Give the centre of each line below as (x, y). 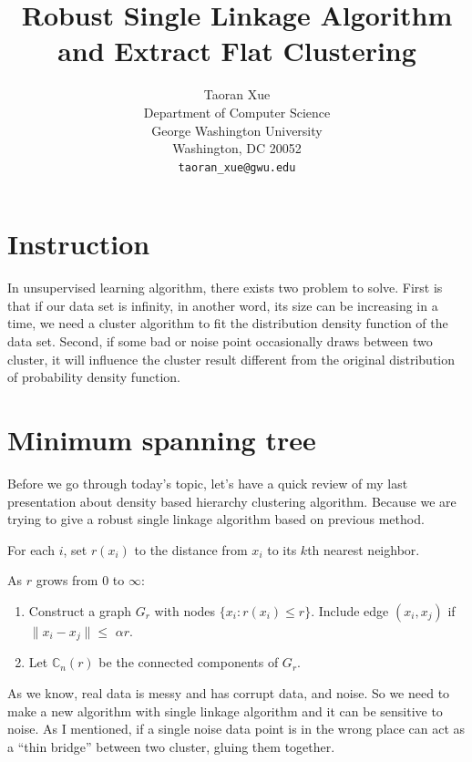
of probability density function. (94, 377)
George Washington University (237, 130)
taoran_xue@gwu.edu (237, 167)
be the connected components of (189, 662)
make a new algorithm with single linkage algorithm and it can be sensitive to (225, 711)
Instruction (79, 244)
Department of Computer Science (237, 112)
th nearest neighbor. (364, 549)
